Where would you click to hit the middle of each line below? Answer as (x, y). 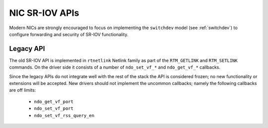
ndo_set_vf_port (54, 108)
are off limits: (23, 90)
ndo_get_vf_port (54, 102)
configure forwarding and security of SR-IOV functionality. (69, 34)
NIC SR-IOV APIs (44, 13)
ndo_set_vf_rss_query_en (64, 115)
